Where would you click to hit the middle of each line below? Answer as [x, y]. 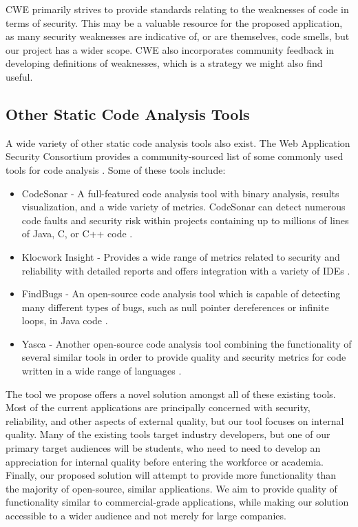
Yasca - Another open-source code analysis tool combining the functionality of [187, 343]
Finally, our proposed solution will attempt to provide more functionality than [171, 475]
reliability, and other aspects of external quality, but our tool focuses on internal [175, 420]
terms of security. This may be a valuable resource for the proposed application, [174, 22]
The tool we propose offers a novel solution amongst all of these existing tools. [171, 394]
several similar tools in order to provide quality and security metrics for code [184, 357]
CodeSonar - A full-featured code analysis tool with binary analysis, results [180, 193]
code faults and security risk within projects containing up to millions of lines [185, 220]
